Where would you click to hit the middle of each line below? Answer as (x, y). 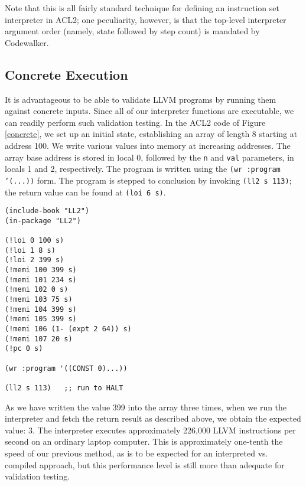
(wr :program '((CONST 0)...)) (66, 368)
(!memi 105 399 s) (41, 319)
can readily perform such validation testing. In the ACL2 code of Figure (135, 122)
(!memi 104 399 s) (41, 309)
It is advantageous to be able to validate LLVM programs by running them (141, 99)
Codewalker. (27, 42)
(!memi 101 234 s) (41, 280)
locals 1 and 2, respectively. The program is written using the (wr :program (143, 169)
